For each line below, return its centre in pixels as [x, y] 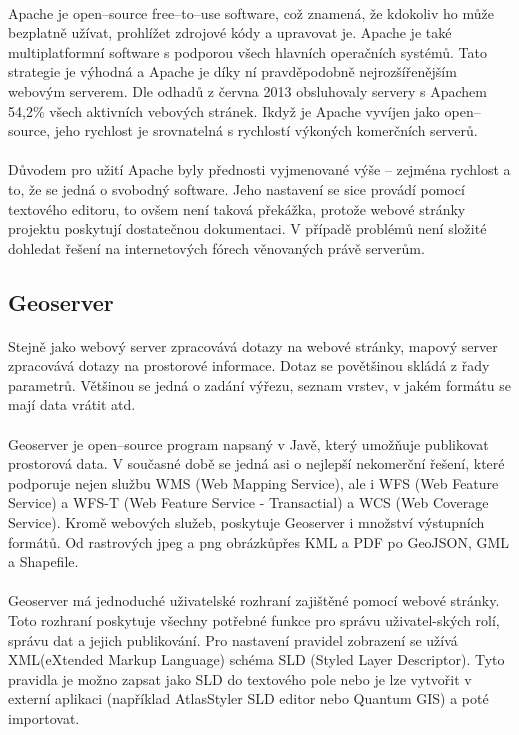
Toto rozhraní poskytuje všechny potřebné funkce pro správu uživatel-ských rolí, [254, 620]
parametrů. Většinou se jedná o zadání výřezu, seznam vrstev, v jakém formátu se [259, 384]
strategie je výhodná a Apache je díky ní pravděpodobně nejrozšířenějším [232, 71]
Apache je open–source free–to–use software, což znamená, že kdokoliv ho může [251, 12]
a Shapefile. [43, 561]
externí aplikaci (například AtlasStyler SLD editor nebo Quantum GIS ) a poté [248, 698]
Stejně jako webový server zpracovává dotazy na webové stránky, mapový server [253, 345]
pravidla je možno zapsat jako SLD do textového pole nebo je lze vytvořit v [240, 678]
